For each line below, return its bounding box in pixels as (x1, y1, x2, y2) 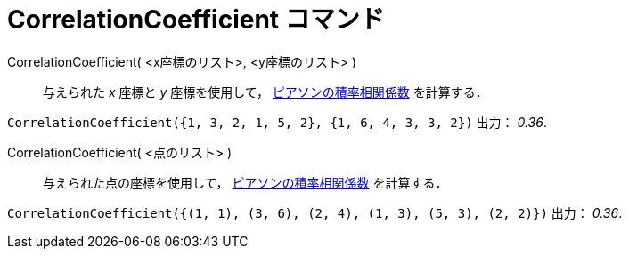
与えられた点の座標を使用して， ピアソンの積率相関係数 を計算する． (43, 174, 448, 190)
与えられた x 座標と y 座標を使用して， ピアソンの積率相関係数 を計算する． (43, 84, 488, 100)
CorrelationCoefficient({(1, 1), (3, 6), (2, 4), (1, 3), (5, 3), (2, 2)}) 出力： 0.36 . (7, 204, 623, 220)
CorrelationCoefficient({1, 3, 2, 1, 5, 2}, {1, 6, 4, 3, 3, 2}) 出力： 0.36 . (7, 114, 547, 130)
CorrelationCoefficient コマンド (7, 4, 385, 35)
